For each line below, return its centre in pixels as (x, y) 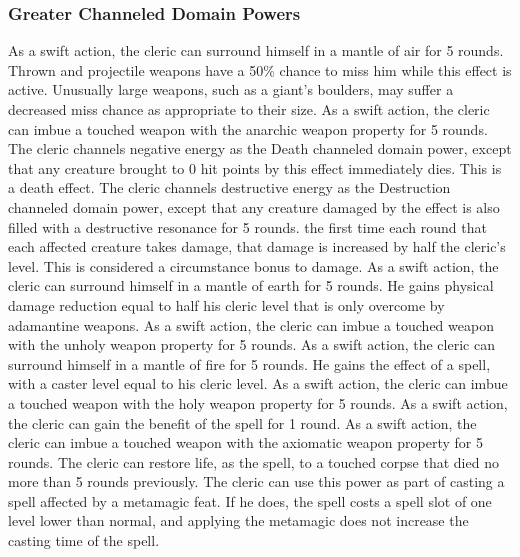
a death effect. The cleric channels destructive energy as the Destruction (229, 187)
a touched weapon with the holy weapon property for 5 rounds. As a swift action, (258, 402)
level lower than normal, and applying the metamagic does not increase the (238, 520)
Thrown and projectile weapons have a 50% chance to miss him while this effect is (260, 69)
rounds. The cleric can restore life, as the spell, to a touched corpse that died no (253, 461)
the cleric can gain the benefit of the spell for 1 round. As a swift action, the (242, 422)
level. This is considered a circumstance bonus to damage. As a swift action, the (253, 265)
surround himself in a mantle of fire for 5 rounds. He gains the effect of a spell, (249, 363)
